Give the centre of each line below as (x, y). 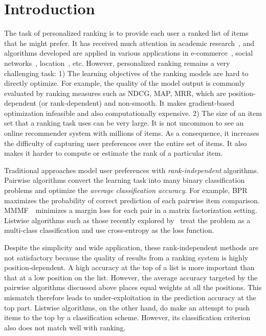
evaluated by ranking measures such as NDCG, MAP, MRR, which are (115, 93)
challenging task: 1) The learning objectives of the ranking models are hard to (126, 73)
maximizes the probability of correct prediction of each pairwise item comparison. (132, 200)
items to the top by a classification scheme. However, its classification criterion (127, 317)
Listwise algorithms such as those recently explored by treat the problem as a (127, 220)
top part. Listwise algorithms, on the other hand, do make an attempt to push (127, 307)
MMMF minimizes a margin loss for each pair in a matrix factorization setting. (131, 210)
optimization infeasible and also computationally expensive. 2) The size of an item (133, 113)
